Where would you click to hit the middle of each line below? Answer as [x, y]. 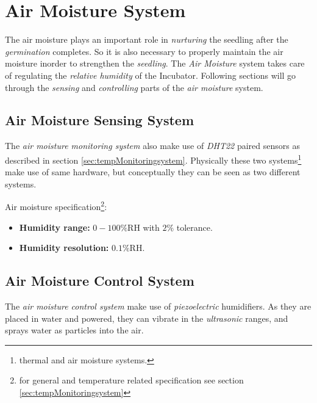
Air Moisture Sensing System [100, 120]
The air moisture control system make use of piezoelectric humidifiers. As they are [158, 306]
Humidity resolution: [64, 248]
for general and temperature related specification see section [131, 380]
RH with [144, 227]
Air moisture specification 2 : [56, 205]
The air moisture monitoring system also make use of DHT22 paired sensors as [152, 146]
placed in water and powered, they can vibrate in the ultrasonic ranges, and [147, 318]
